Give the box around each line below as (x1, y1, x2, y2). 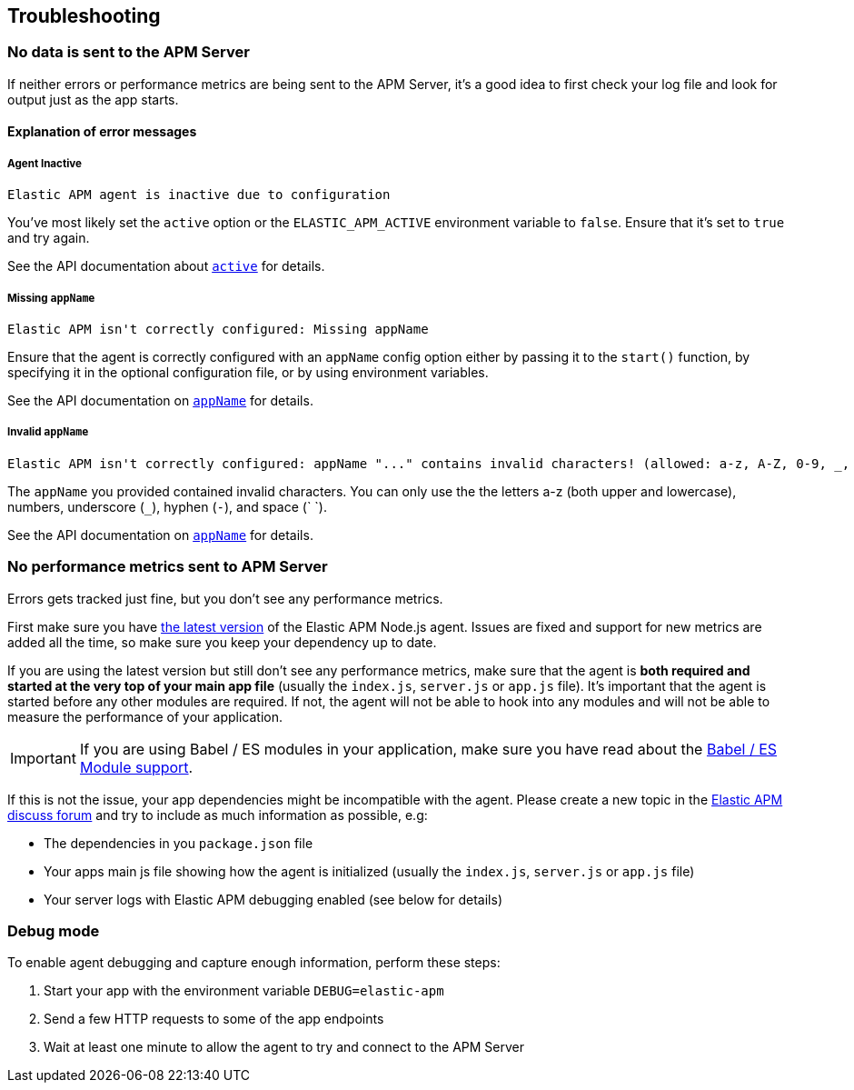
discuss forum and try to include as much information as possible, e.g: (7, 806, 428, 823)
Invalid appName (7, 425, 89, 439)
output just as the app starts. (7, 91, 179, 107)
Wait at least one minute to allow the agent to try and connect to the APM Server (44, 1039, 524, 1055)
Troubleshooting (7, 5, 161, 27)
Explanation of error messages (7, 124, 197, 140)
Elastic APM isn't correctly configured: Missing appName (7, 321, 429, 336)
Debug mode (7, 921, 100, 940)
